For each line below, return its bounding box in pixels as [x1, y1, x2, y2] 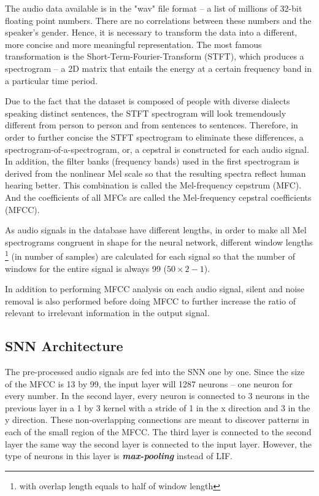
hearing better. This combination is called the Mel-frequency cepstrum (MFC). [5, 179, 302, 192]
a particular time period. [5, 74, 98, 87]
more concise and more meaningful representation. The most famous [5, 37, 262, 50]
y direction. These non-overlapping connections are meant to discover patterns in [5, 413, 309, 426]
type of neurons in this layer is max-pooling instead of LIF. [5, 449, 233, 462]
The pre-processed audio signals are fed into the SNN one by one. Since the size [5, 365, 305, 378]
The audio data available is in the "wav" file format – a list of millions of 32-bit [5, 2, 302, 14]
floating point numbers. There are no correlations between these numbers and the [5, 14, 312, 26]
